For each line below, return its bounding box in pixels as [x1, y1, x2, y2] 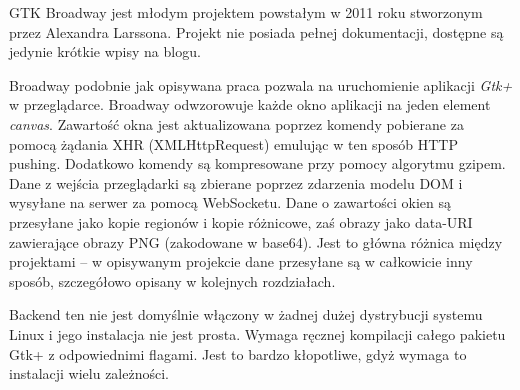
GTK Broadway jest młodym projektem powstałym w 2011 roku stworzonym [9, 2, 483, 22]
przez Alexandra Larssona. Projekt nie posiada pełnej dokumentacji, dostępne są [9, 21, 504, 42]
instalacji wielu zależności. [9, 363, 169, 384]
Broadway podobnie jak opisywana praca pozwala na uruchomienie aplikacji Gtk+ [9, 74, 513, 95]
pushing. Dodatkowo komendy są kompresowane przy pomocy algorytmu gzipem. [9, 153, 506, 174]
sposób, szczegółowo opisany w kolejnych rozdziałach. [9, 270, 336, 291]
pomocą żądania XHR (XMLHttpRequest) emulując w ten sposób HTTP [9, 133, 458, 154]
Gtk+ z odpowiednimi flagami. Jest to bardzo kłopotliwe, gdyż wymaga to [9, 343, 467, 364]
